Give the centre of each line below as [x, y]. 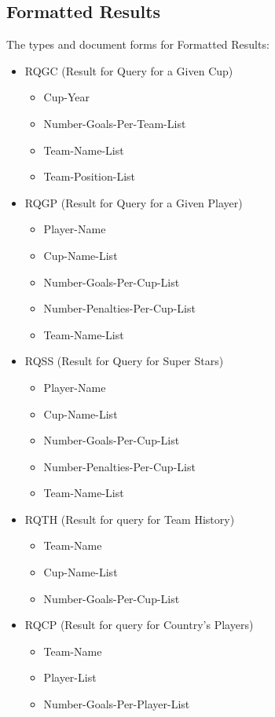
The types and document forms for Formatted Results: [138, 44]
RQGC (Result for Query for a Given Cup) [129, 70]
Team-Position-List [90, 176]
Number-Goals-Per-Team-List [115, 123]
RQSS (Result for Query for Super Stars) [124, 361]
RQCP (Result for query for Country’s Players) [139, 625]
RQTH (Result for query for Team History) [130, 519]
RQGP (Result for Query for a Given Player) [134, 202]
